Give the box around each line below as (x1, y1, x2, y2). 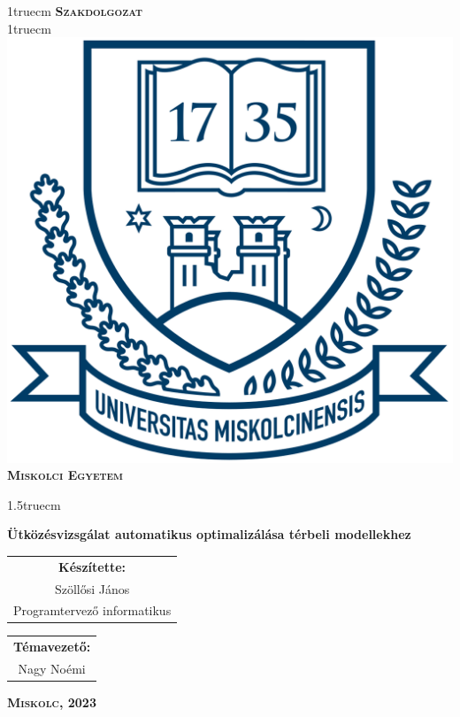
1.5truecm (7, 495, 61, 513)
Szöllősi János (54, 579, 130, 597)
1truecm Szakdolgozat (7, 2, 142, 19)
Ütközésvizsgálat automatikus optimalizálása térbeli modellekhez (7, 525, 411, 544)
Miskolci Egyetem (7, 466, 123, 484)
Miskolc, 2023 (7, 693, 96, 712)
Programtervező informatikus (13, 601, 172, 620)
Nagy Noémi (18, 659, 86, 678)
